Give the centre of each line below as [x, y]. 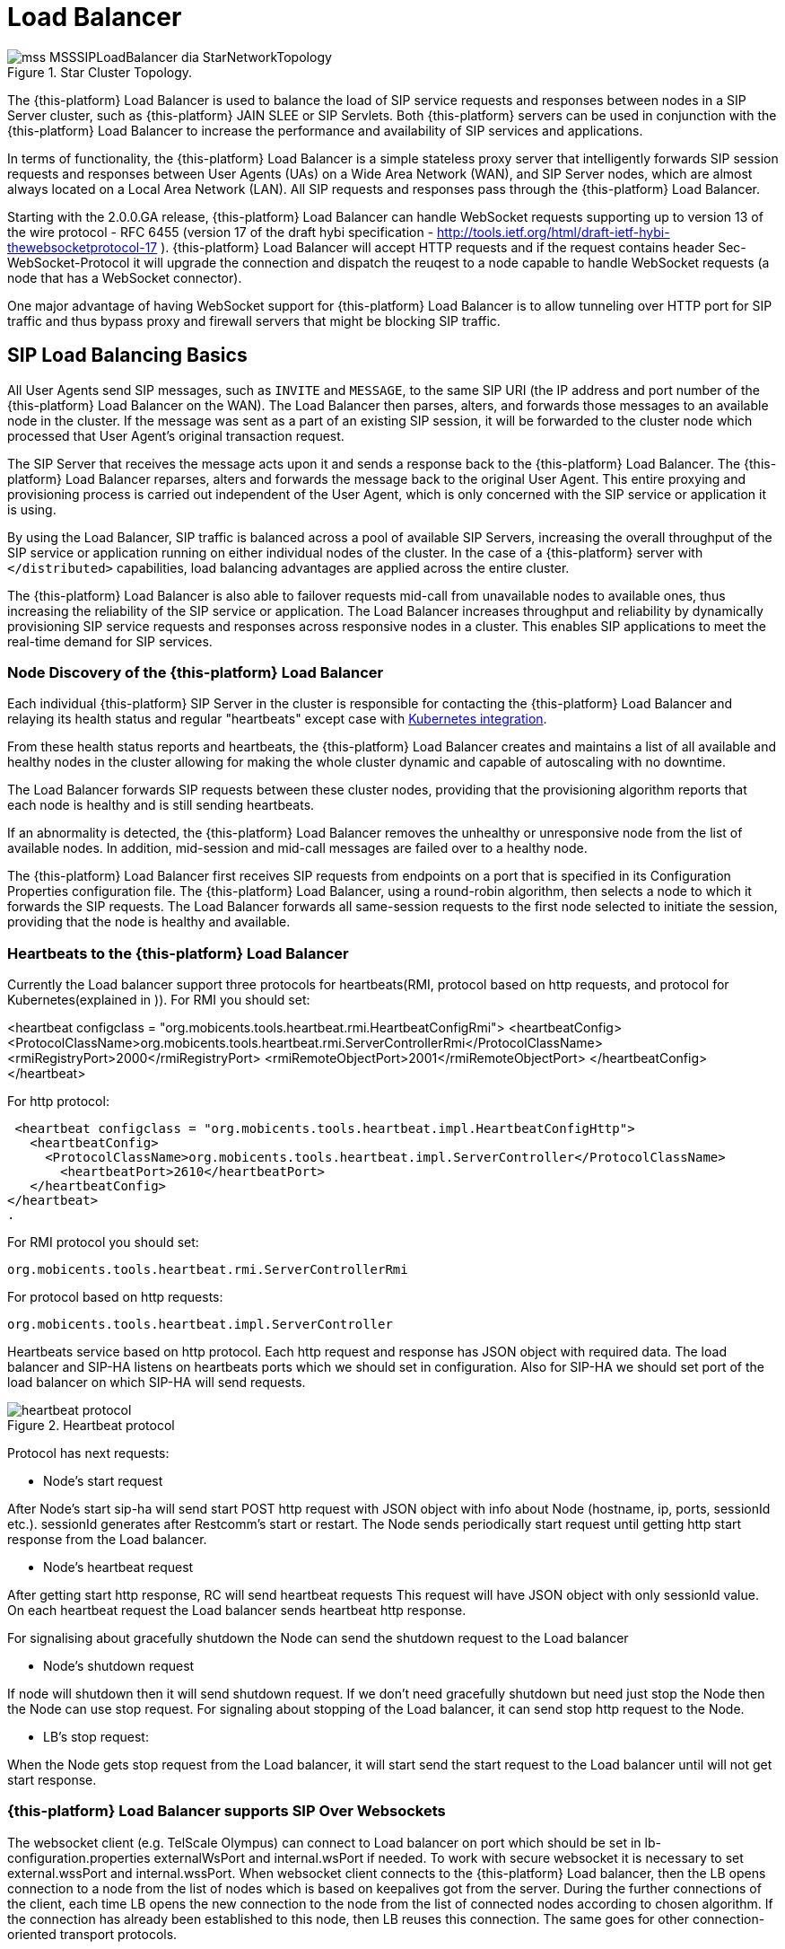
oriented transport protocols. [92, 1934]
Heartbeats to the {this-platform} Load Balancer [178, 953]
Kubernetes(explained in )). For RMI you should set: [159, 1000]
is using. [32, 509]
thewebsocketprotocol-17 [83, 247]
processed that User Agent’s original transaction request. [176, 435]
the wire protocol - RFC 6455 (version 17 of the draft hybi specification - [221, 232]
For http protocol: [58, 1102]
